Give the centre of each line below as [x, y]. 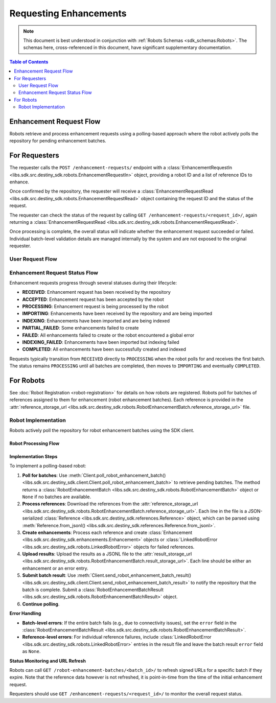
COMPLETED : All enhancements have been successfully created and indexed [104, 349]
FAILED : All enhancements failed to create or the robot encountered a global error [108, 335]
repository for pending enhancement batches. [58, 141]
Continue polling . [41, 604]
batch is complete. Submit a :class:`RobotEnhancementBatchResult [93, 590]
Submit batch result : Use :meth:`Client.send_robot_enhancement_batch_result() [107, 575]
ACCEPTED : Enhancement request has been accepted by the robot [93, 299]
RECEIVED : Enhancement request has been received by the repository [96, 292]
